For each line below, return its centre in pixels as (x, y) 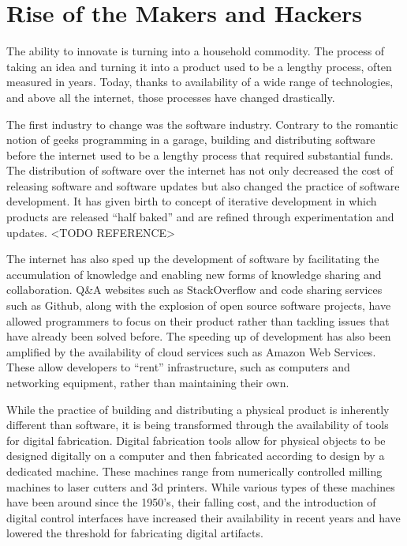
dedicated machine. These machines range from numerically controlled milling (194, 471)
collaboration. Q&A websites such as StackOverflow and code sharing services (194, 290)
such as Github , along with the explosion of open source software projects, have (199, 305)
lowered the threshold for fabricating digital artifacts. (135, 533)
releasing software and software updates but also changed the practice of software (203, 185)
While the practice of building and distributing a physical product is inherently (198, 409)
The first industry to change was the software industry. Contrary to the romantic (202, 124)
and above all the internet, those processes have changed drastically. (171, 97)
